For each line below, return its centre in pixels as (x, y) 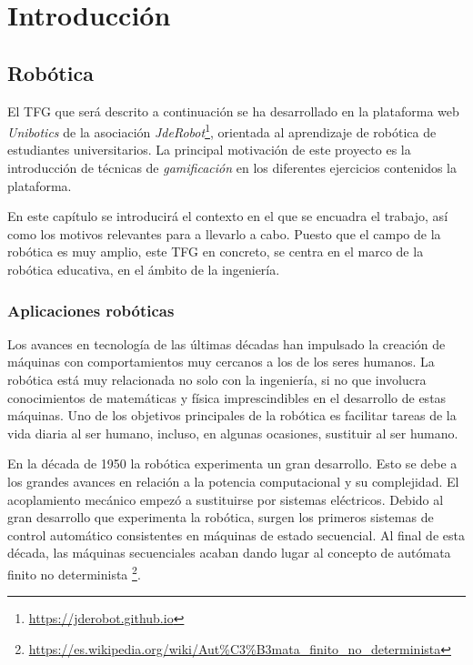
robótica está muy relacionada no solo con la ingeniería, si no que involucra (217, 379)
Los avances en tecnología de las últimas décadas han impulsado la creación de (226, 343)
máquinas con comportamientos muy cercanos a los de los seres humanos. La (221, 362)
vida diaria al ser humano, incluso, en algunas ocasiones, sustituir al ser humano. (233, 433)
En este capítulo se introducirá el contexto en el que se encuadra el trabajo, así (228, 216)
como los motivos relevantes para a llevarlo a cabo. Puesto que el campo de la (224, 233)
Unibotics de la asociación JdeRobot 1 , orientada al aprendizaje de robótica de (222, 131)
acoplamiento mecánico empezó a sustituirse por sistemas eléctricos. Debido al (226, 499)
